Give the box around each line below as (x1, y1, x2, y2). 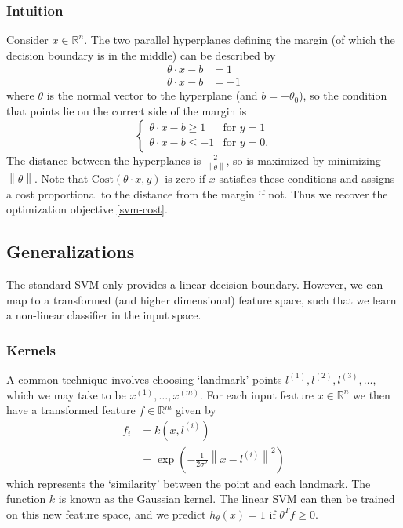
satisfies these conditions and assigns (219, 169, 395, 186)
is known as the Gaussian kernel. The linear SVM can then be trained (58, 490, 395, 507)
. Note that (34, 169, 89, 186)
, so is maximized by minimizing (226, 151, 381, 168)
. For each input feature (200, 386, 314, 402)
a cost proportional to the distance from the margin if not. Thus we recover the (6, 185, 388, 202)
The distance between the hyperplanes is (6, 151, 201, 168)
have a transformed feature (6, 402, 136, 418)
